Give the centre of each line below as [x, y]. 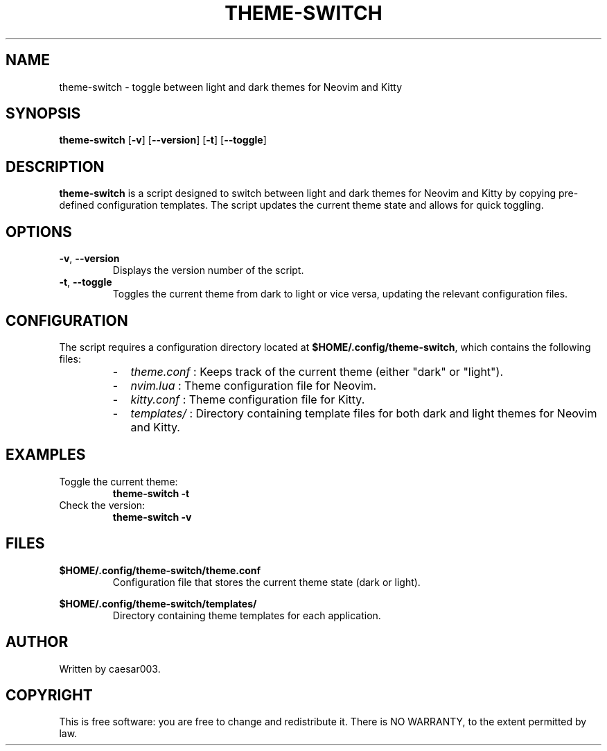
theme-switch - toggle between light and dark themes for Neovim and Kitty [231, 87]
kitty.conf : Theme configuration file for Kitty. [248, 399]
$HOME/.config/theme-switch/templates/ [158, 603]
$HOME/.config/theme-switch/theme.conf [160, 570]
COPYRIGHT [49, 695]
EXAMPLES [46, 455]
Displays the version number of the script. [208, 270]
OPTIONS [39, 232]
